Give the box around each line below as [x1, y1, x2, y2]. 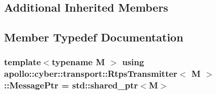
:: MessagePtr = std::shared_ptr [4, 79, 138, 91]
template [4, 56, 41, 68]
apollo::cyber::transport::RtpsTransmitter [4, 67, 177, 80]
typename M [51, 56, 105, 68]
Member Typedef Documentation [4, 29, 183, 45]
